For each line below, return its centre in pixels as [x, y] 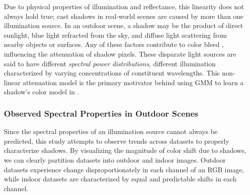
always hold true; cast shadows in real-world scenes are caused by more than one [124, 16]
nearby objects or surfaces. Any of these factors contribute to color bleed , [114, 44]
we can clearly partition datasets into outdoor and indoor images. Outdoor [115, 159]
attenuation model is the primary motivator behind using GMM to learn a [133, 82]
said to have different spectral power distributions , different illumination [110, 63]
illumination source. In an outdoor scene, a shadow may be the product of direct [124, 25]
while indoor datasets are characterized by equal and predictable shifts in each [120, 179]
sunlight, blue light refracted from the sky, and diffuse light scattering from [116, 35]
